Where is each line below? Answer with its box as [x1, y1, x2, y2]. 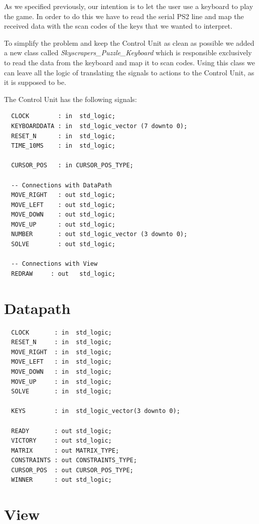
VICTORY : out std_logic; [11, 437, 112, 445]
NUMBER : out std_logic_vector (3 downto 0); [11, 231, 188, 238]
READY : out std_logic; [11, 427, 112, 435]
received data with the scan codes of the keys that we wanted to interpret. [4, 21, 232, 31]
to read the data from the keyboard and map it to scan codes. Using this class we [4, 57, 255, 67]
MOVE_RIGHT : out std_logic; [11, 191, 115, 199]
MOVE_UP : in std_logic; [11, 378, 112, 385]
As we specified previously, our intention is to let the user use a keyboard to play [4, 1, 253, 11]
